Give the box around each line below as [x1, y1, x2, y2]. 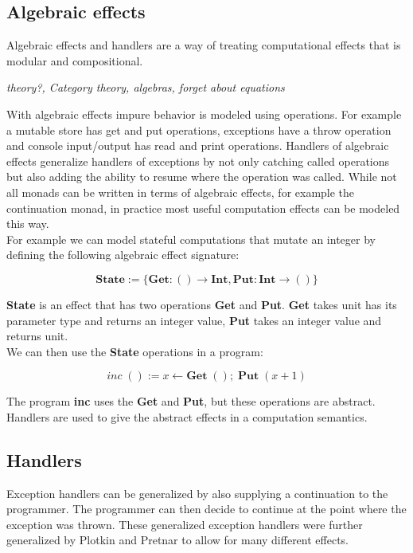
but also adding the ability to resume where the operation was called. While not [6, 168, 397, 185]
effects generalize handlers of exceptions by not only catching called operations [6, 152, 390, 169]
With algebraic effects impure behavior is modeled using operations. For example [6, 105, 402, 122]
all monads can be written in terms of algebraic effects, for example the [6, 183, 355, 200]
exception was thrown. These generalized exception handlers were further [6, 516, 363, 532]
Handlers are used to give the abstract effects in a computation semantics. [6, 408, 368, 425]
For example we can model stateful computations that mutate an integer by [6, 230, 376, 247]
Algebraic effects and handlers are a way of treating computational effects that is [6, 37, 401, 53]
